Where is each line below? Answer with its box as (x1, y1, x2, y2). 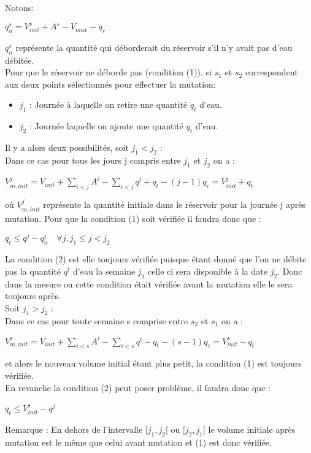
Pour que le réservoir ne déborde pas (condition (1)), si (5, 66, 212, 78)
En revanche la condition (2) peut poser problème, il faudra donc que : (5, 381, 271, 394)
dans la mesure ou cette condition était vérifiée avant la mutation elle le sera (5, 277, 293, 290)
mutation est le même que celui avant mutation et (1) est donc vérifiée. (5, 435, 272, 448)
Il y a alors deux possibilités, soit (5, 141, 129, 154)
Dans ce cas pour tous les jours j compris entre (5, 153, 181, 166)
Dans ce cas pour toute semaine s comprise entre (5, 314, 188, 327)
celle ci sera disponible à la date (147, 264, 267, 277)
